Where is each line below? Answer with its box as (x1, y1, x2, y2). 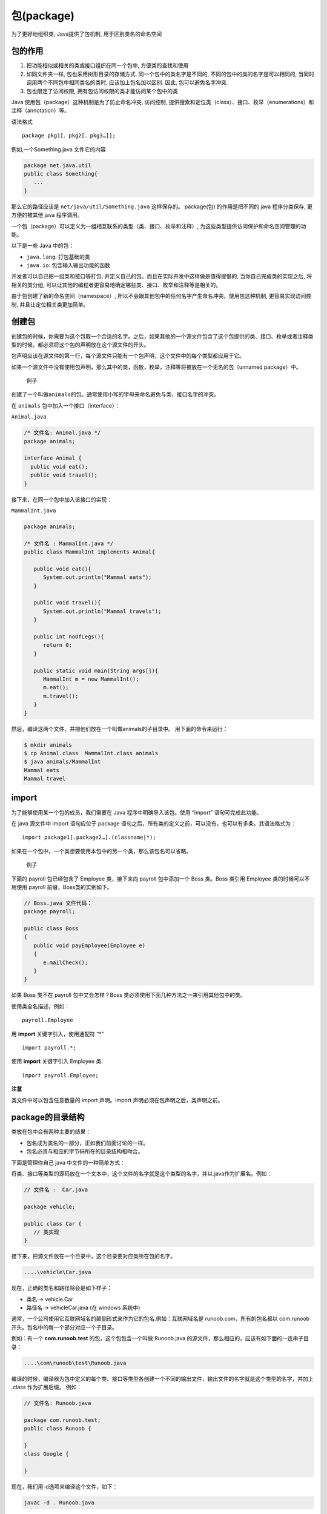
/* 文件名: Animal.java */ (24, 429, 101, 436)
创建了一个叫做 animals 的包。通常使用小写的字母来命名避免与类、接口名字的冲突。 (11, 391, 220, 398)
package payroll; (24, 908, 76, 915)
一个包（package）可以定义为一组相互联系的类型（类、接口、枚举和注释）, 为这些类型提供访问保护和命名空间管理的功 (11, 222, 306, 230)
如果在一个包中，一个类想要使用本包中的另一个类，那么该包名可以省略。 (11, 847, 192, 855)
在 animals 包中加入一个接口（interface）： (11, 402, 121, 409)
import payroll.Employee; (22, 1072, 99, 1079)
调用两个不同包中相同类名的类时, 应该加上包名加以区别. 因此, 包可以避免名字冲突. (26, 79, 228, 86)
